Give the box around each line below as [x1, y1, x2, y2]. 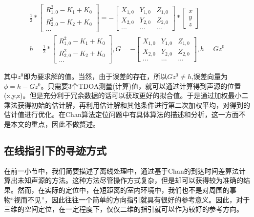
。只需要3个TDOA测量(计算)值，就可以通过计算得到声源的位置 [41, 80, 241, 91]
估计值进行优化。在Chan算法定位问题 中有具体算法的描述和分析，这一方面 [4, 109, 239, 119]
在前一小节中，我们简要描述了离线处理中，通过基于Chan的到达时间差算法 [4, 165, 239, 176]
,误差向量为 [191, 71, 228, 81]
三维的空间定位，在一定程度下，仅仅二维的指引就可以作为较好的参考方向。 [4, 204, 243, 214]
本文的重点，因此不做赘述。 [10, 119, 100, 129]
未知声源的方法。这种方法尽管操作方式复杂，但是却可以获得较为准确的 [17, 175, 243, 185]
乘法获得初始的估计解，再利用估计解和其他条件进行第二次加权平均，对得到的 [4, 99, 250, 110]
